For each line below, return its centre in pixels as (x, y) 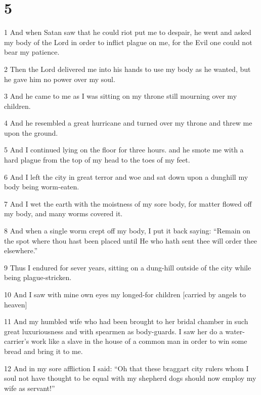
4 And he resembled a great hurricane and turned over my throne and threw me (128, 123)
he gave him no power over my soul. (60, 79)
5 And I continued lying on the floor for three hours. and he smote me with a (124, 150)
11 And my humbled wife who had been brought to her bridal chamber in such (126, 321)
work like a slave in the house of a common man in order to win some (139, 341)
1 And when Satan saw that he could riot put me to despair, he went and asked (128, 32)
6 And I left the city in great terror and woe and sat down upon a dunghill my (126, 176)
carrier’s (17, 341)
